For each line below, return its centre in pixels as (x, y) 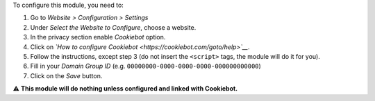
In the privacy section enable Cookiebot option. (98, 37)
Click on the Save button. (66, 75)
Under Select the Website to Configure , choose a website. (113, 27)
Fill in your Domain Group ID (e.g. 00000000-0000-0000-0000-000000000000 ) (146, 66)
